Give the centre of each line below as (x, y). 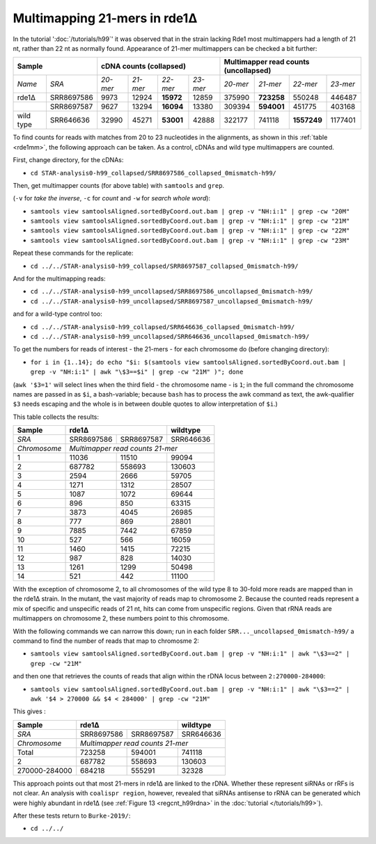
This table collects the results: (56, 417)
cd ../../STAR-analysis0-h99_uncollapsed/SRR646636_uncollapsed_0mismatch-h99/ (170, 336)
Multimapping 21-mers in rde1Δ (105, 18)
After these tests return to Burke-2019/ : (72, 815)
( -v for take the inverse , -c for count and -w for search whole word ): (112, 198)
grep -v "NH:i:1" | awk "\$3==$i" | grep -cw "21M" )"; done (137, 372)
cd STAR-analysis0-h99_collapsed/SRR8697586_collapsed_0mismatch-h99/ (153, 173)
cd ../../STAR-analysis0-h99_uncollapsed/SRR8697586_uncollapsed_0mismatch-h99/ (172, 292)
